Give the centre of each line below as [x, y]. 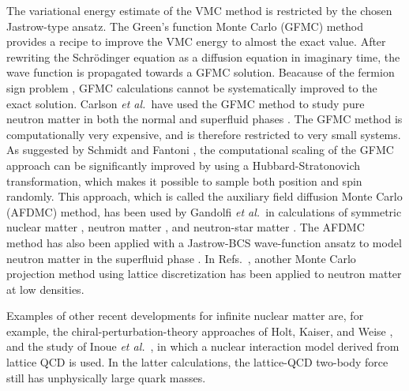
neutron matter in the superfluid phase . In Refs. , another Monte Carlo [181, 258]
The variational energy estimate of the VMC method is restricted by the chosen [199, 10]
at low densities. [45, 289]
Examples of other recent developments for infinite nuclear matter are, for [185, 316]
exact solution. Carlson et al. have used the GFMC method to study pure [186, 103]
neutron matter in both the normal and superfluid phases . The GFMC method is [204, 119]
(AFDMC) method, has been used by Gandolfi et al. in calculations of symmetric [204, 211]
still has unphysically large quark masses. [106, 377]
